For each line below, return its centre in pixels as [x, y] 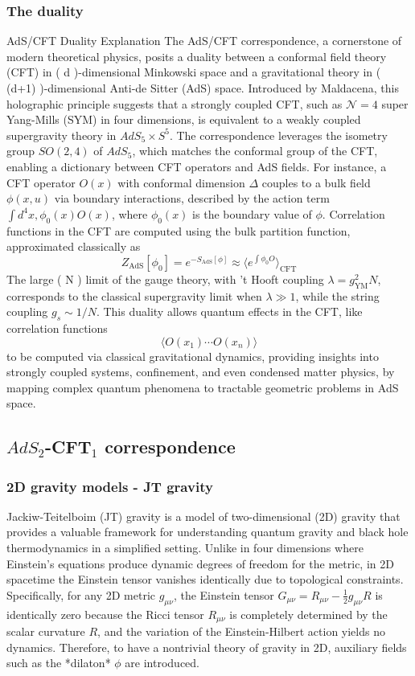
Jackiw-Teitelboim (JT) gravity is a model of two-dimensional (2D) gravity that [203, 516]
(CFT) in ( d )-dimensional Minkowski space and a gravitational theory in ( [194, 72]
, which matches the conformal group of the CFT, [255, 151]
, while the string [337, 295]
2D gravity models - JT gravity [110, 486]
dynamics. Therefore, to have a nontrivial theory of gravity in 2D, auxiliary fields [207, 647]
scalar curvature [46, 631]
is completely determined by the [308, 614]
